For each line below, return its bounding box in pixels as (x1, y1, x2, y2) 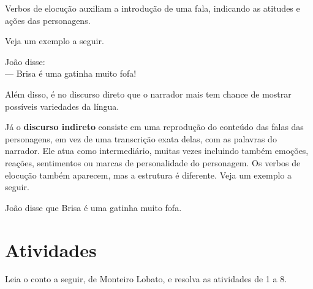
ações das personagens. (5, 13, 91, 26)
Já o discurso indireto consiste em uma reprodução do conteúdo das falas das (5, 120, 304, 133)
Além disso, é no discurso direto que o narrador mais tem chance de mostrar (5, 87, 292, 100)
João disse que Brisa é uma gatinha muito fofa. (5, 201, 182, 214)
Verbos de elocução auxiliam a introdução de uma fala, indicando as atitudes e (5, 2, 300, 14)
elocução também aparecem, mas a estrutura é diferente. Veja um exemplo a (5, 168, 292, 181)
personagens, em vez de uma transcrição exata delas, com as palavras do (5, 132, 277, 145)
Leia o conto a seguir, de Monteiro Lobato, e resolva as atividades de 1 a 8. (5, 272, 287, 285)
